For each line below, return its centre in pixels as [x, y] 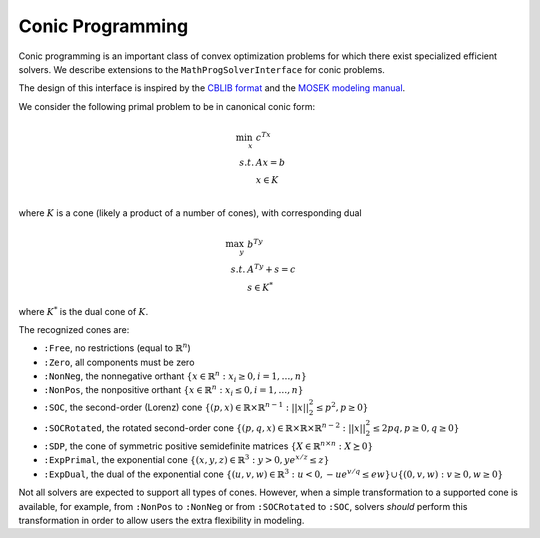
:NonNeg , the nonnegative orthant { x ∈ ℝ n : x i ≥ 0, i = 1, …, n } [175, 376]
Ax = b [270, 163]
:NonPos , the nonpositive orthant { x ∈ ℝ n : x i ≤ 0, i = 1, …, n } [173, 391]
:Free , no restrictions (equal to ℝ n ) [117, 347]
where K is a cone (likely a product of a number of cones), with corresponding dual [190, 212]
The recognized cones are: [74, 329]
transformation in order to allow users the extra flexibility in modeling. [161, 521]
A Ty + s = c [271, 268]
